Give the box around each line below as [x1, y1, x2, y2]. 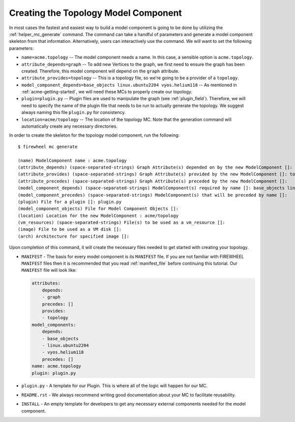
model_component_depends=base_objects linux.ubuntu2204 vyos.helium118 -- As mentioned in [21, 82, 237, 88]
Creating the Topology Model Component [9, 7, 182, 18]
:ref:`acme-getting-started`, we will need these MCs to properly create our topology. [21, 89, 193, 95]
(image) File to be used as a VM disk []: [18, 227, 122, 232]
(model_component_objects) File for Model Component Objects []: [18, 206, 179, 211]
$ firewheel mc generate [18, 143, 78, 149]
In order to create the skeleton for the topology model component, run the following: [9, 132, 179, 138]
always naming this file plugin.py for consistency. [21, 109, 126, 115]
